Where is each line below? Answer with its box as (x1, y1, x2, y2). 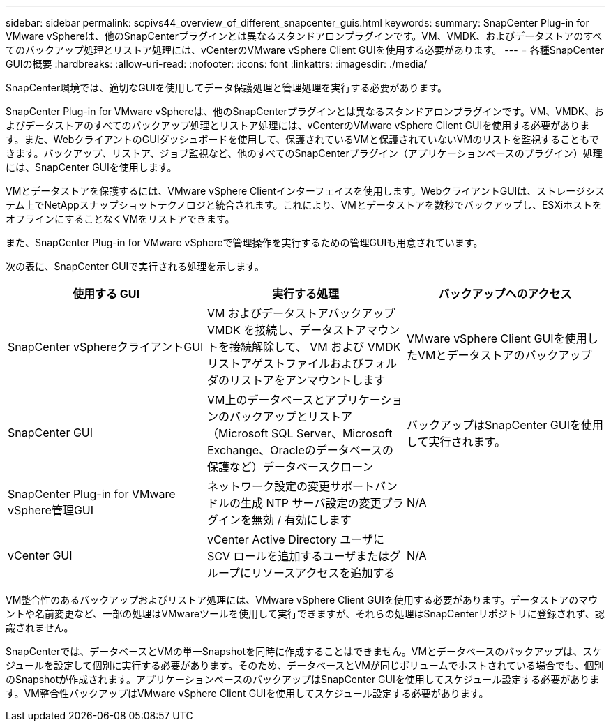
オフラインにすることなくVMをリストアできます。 (6, 213, 235, 225)
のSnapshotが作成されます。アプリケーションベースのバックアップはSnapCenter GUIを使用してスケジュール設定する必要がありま (6, 673, 600, 685)
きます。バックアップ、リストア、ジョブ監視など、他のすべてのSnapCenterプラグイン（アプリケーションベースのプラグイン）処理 (6, 147, 603, 159)
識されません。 (6, 622, 74, 634)
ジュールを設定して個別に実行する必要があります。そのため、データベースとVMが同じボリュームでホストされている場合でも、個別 (6, 659, 604, 671)
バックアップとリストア (229, 410, 352, 424)
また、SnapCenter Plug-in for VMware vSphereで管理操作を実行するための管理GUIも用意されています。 (6, 237, 483, 248)
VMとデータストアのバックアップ (417, 348, 592, 362)
